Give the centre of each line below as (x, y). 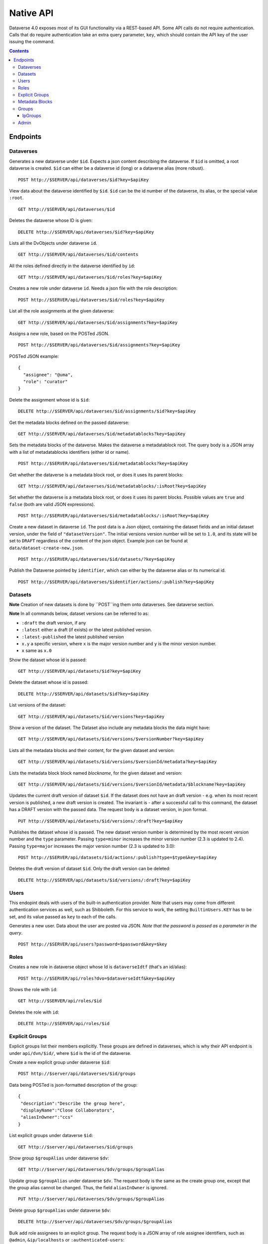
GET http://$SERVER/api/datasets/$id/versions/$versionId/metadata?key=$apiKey (117, 762)
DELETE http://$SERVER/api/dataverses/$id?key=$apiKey (86, 232)
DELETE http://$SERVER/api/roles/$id (64, 1024)
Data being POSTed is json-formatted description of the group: (73, 1085)
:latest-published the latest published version (73, 636)
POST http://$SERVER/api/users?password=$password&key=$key (93, 944)
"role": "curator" (45, 381)
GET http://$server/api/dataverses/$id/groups (76, 1147)
